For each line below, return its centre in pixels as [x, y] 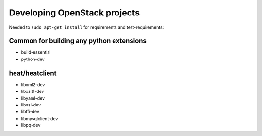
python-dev [33, 59]
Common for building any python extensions [78, 41]
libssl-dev [31, 105]
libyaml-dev [33, 98]
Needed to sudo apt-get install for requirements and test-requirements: [86, 27]
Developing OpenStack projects [74, 13]
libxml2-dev [33, 84]
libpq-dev [31, 125]
